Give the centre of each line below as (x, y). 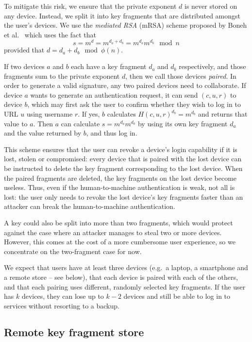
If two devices (24, 66)
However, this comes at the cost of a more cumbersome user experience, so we (120, 242)
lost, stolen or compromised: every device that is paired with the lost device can (123, 159)
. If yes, (89, 114)
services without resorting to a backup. (62, 305)
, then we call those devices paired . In (181, 76)
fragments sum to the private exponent (62, 76)
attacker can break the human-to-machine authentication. (90, 206)
